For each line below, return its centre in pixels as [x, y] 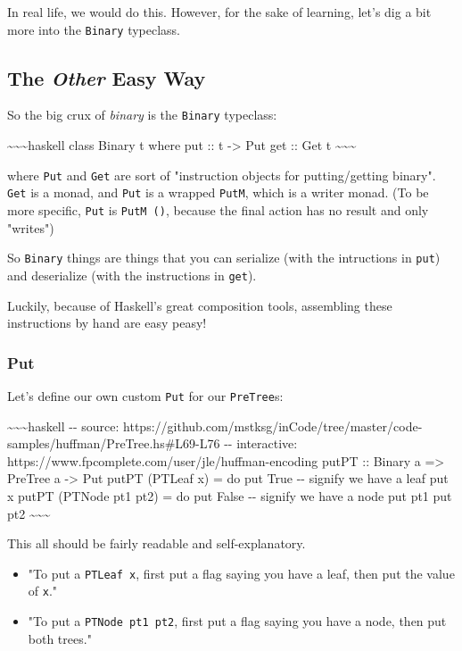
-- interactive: [261, 443]
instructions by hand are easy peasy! [107, 323]
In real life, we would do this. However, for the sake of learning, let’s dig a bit [219, 12]
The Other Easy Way [107, 77]
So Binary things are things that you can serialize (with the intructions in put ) [224, 258]
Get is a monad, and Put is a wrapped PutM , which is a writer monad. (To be [218, 192]
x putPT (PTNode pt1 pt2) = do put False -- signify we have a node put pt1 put [230, 496]
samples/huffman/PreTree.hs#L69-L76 [114, 443]
